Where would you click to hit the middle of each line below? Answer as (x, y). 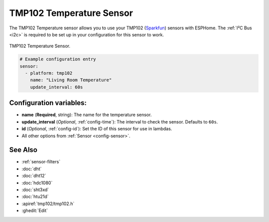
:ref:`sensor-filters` (41, 162)
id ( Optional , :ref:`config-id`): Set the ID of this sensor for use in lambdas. (97, 129)
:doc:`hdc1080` (37, 183)
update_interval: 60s (57, 87)
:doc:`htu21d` (35, 197)
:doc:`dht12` (34, 176)
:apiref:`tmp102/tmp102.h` (48, 204)
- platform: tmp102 (49, 73)
